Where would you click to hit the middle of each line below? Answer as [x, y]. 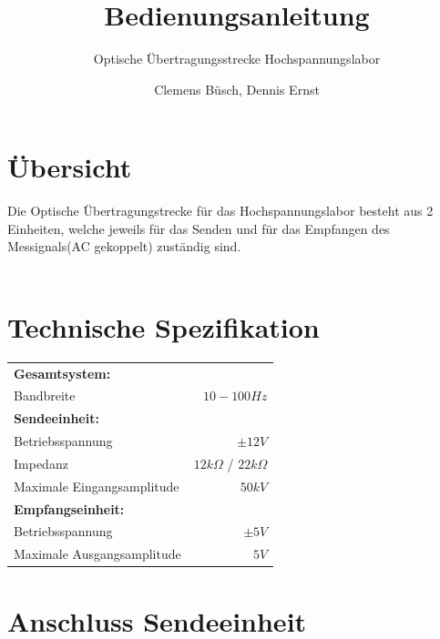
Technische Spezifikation [164, 326]
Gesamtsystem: [62, 373]
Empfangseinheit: [69, 508]
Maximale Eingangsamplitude [97, 486]
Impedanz [41, 463]
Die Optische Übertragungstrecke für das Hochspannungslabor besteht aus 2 [220, 211]
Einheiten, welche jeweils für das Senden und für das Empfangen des [199, 228]
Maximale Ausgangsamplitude [97, 554]
